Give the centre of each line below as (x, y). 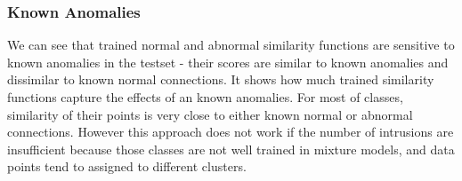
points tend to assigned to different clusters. (127, 166)
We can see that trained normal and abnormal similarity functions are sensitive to (231, 45)
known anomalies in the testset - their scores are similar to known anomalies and (228, 62)
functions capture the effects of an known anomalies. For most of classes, (205, 97)
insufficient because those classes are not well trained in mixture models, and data (231, 149)
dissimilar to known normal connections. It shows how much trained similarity (221, 79)
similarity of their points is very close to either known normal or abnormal (210, 114)
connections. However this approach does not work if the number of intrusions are (231, 132)
